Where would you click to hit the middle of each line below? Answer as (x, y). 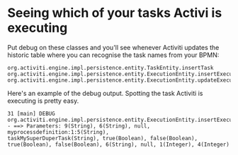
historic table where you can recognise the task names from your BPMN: (113, 55)
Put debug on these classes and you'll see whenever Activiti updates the (113, 47)
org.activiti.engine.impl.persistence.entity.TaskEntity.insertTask (110, 68)
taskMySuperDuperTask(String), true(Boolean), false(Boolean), (103, 138)
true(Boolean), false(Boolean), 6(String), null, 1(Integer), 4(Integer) (119, 144)
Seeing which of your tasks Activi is (115, 13)
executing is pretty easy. (43, 101)
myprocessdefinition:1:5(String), (58, 132)
